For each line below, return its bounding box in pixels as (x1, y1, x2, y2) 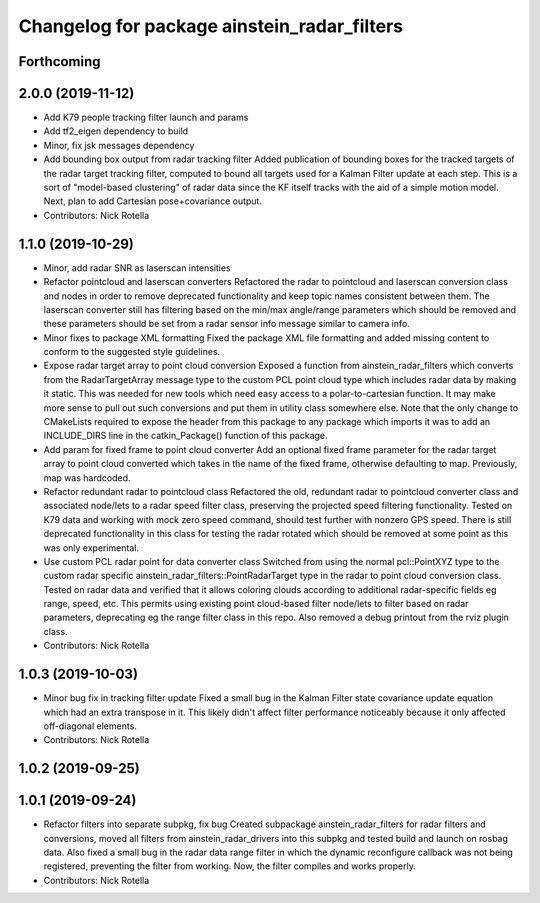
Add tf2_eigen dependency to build (43, 125, 189, 137)
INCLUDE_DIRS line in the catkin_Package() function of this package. (43, 430, 329, 442)
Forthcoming (18, 53, 101, 70)
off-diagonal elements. (43, 720, 137, 732)
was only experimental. (43, 541, 140, 554)
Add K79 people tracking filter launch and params (43, 111, 249, 124)
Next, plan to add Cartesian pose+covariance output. (43, 195, 262, 207)
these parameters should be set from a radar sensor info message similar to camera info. (43, 318, 410, 330)
